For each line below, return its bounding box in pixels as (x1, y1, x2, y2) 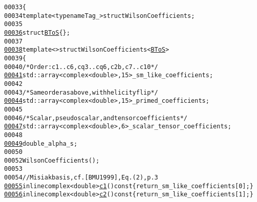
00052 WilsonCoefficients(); (4, 156, 100, 164)
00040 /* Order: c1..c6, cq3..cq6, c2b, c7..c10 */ (4, 63, 158, 71)
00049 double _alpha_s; (4, 140, 78, 147)
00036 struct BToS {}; (4, 29, 70, 36)
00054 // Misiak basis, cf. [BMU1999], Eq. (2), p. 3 (4, 174, 158, 182)
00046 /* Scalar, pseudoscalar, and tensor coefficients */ (4, 114, 187, 122)
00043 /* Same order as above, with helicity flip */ (4, 88, 158, 96)
